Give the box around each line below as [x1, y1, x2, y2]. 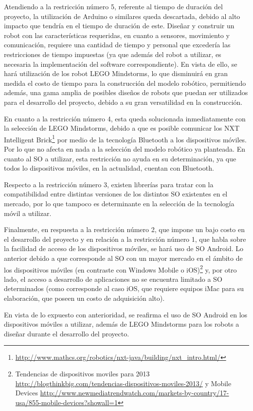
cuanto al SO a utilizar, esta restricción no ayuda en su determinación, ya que [4, 153, 236, 163]
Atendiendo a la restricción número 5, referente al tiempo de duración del [4, 1, 223, 11]
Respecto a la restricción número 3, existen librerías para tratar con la [4, 179, 214, 189]
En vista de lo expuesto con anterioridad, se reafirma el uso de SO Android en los [4, 309, 248, 319]
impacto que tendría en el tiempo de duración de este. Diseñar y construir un [4, 20, 235, 31]
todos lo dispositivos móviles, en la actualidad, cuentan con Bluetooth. [4, 163, 214, 173]
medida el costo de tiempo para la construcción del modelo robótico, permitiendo [4, 78, 246, 88]
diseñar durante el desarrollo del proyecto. [4, 328, 129, 338]
